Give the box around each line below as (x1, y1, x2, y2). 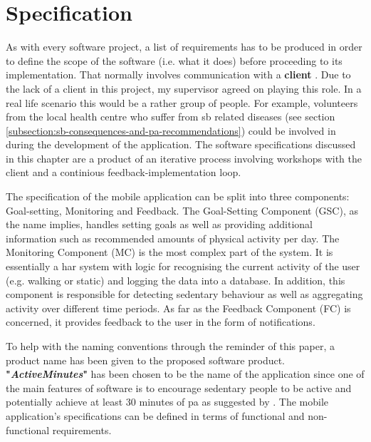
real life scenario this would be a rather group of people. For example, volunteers (6, 95, 358, 110)
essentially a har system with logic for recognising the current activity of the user (6, 259, 360, 274)
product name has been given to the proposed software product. (6, 352, 286, 367)
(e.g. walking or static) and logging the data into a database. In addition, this (6, 272, 345, 287)
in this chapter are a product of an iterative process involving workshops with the (6, 150, 362, 165)
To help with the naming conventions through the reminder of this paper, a (6, 339, 335, 353)
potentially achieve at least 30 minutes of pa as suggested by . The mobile (6, 394, 329, 409)
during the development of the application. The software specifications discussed (6, 137, 356, 152)
